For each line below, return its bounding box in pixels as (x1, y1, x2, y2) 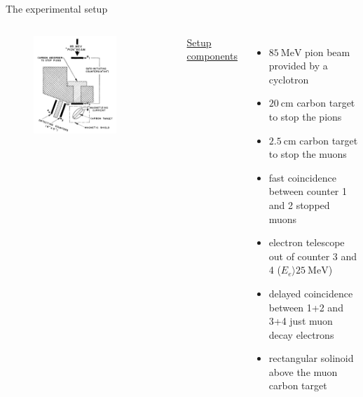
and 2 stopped (268, 197, 330, 212)
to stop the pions (268, 109, 342, 123)
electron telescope (268, 235, 345, 250)
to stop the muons (268, 147, 347, 161)
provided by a (268, 58, 328, 73)
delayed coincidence (268, 285, 353, 300)
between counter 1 (268, 184, 347, 198)
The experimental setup (6, 1, 108, 15)
